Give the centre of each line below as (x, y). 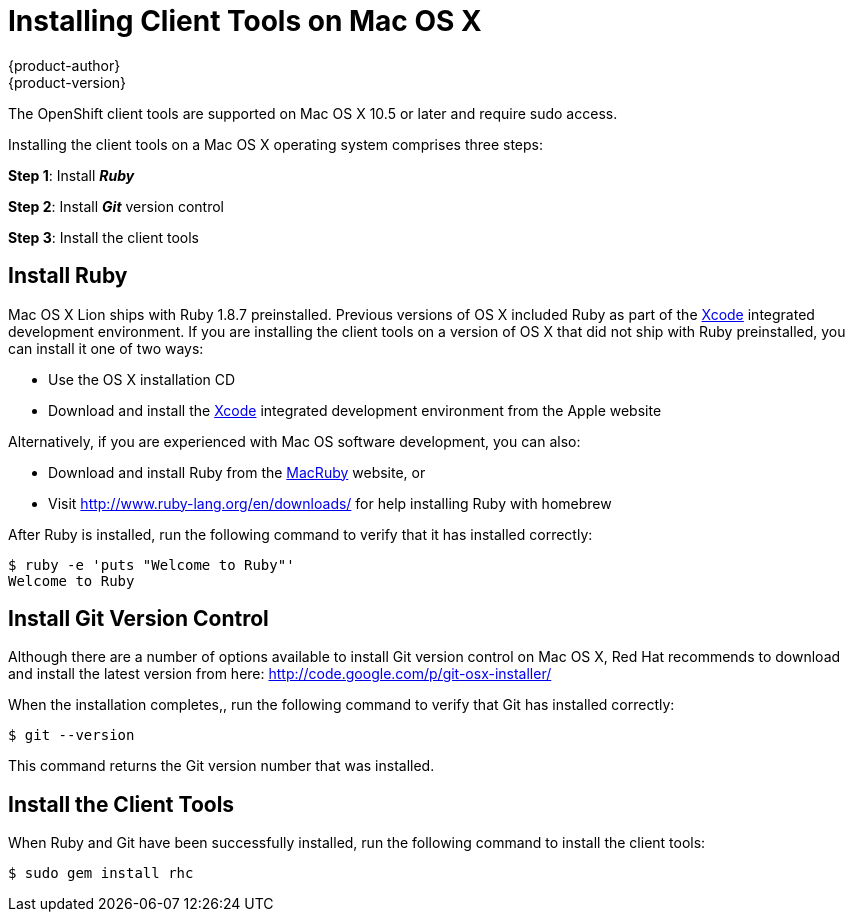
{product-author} (64, 65)
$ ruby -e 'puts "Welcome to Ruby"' (151, 564)
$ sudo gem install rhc (101, 873)
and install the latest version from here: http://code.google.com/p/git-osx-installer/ (280, 674)
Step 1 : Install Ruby (71, 175)
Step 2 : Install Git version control (116, 206)
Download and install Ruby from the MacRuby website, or (237, 472)
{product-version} (67, 82)
